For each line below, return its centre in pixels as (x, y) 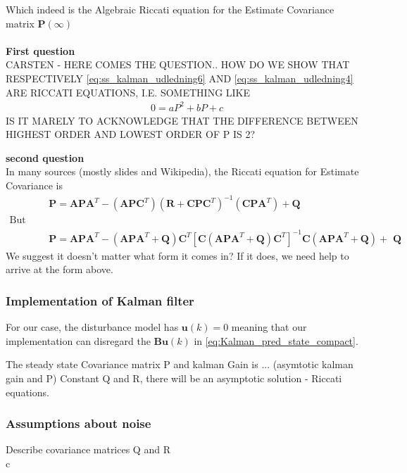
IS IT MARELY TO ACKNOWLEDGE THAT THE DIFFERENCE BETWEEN (182, 120)
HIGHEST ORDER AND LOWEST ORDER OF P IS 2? (131, 134)
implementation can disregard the (78, 340)
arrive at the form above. (60, 269)
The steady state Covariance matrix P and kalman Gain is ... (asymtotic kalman (180, 364)
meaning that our (269, 327)
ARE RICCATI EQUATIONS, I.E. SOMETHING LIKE (128, 92)
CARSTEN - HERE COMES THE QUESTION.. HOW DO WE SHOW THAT (178, 64)
